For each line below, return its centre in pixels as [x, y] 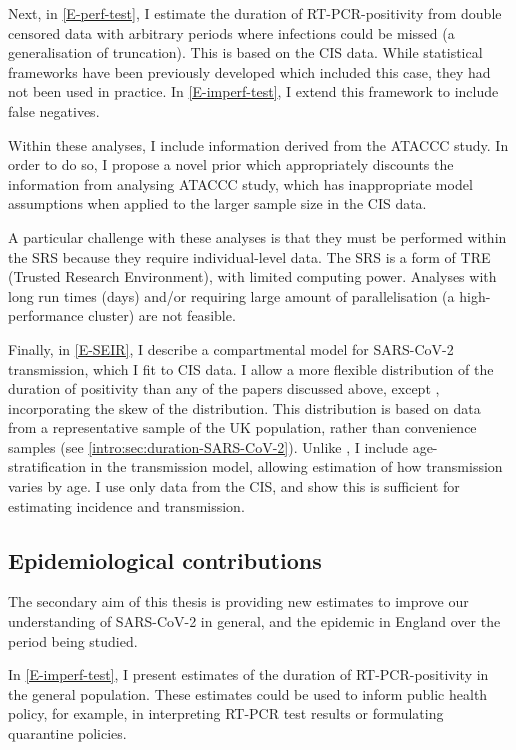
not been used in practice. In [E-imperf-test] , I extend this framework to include [253, 91]
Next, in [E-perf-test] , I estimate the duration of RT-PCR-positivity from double [255, 13]
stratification [47, 466]
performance [46, 315]
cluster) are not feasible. [162, 315]
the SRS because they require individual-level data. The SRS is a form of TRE [249, 256]
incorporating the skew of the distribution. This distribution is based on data [244, 407]
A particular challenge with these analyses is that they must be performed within [257, 236]
